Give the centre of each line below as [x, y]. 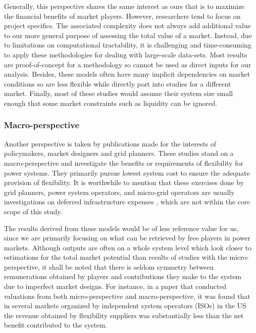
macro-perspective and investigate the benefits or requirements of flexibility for [124, 163]
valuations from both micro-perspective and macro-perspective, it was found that [127, 296]
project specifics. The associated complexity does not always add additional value [128, 25]
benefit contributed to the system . [56, 325]
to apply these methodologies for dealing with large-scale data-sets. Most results [126, 54]
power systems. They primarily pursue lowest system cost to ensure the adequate [127, 172]
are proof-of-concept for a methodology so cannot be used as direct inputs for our [128, 64]
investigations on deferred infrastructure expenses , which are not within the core [127, 202]
